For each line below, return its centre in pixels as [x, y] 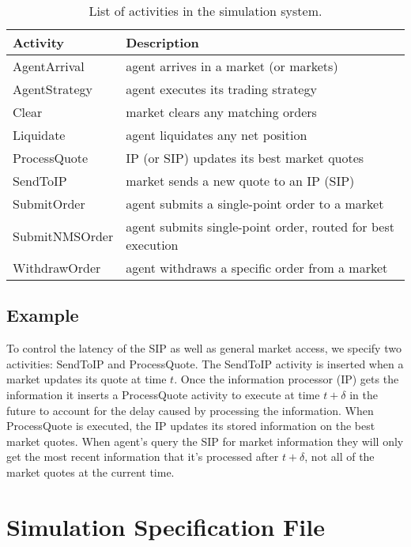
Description [162, 42]
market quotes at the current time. [90, 472]
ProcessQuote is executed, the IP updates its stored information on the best [191, 426]
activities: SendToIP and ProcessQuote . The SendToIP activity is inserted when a [205, 363]
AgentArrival [49, 66]
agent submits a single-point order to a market [255, 204]
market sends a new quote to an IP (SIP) [240, 181]
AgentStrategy [53, 89]
